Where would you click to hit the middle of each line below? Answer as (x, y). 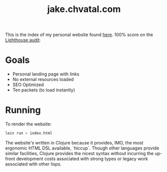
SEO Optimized (28, 85)
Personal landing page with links (46, 74)
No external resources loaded (43, 79)
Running (23, 110)
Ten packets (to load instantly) (44, 90)
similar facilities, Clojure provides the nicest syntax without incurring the (79, 153)
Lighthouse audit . (23, 40)
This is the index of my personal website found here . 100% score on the (79, 35)
